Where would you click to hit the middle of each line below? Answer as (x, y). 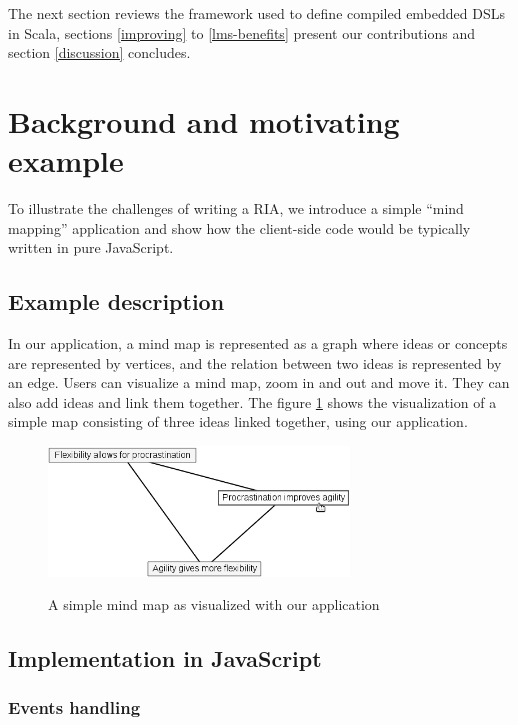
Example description (116, 301)
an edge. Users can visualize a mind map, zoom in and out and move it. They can (259, 382)
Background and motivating (204, 120)
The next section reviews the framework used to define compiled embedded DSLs (256, 13)
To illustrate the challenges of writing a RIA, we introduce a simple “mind (236, 208)
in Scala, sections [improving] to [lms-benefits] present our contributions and (241, 32)
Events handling (74, 707)
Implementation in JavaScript (165, 658)
